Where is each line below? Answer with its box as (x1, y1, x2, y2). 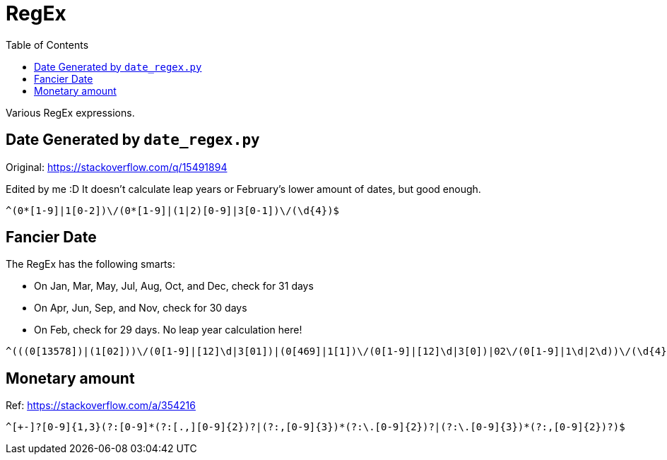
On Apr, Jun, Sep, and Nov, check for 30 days (34, 302, 247, 314)
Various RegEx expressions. (6, 106, 135, 119)
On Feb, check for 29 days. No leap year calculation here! (34, 324, 302, 336)
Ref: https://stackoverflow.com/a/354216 (6, 399, 196, 412)
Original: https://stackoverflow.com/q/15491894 (6, 160, 228, 173)
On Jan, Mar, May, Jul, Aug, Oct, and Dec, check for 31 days (34, 280, 314, 293)
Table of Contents (6, 38, 89, 51)
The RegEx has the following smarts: (6, 258, 175, 271)
